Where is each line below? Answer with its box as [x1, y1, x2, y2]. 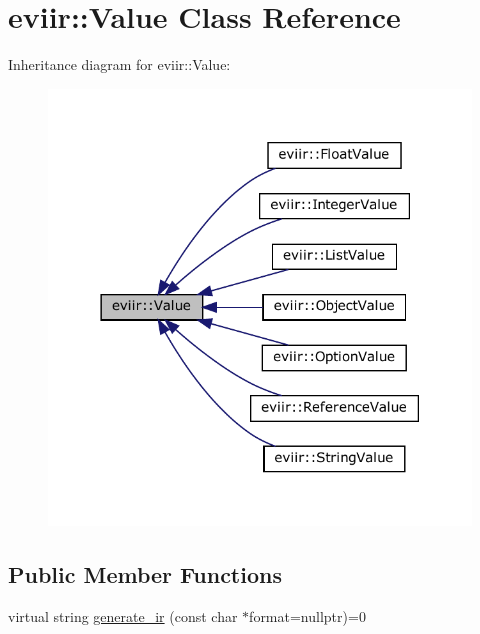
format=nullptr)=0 [249, 605, 366, 626]
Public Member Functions [8, 559, 282, 590]
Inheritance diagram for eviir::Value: [8, 54, 231, 75]
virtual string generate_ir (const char [8, 605, 238, 626]
